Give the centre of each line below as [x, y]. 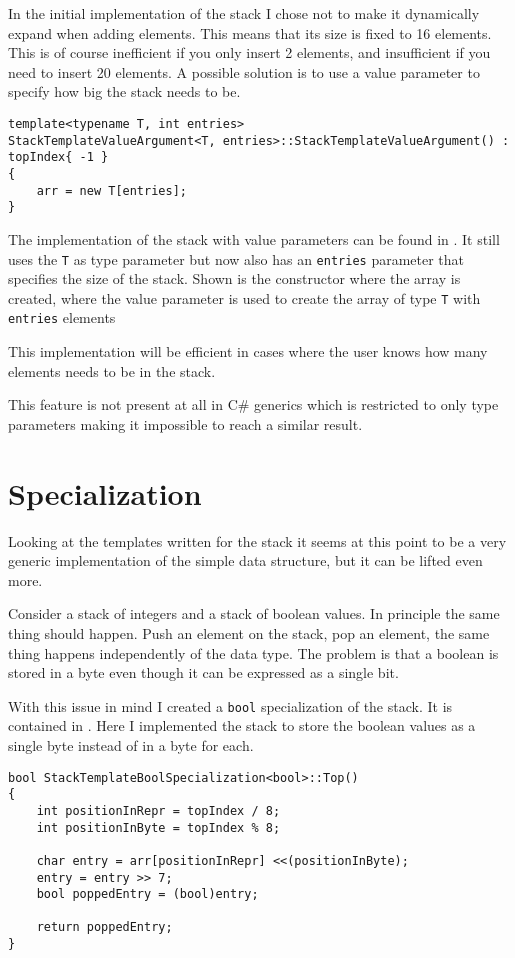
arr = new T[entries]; [111, 190]
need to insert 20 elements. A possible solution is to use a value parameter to [244, 71]
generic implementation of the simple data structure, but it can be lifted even [245, 560]
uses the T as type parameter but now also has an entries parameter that [236, 258]
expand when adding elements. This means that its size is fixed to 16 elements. [250, 32]
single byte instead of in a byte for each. [131, 744]
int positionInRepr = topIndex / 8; [158, 810]
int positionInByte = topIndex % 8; [158, 827]
